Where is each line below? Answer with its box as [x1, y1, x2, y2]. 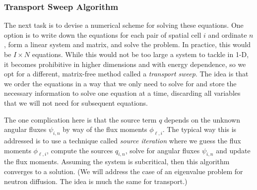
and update [216, 145, 251, 155]
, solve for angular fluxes [125, 145, 200, 155]
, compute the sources [47, 145, 113, 155]
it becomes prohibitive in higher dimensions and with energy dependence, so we [4, 59, 246, 69]
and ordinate [208, 29, 247, 40]
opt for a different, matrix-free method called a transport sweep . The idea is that [4, 68, 249, 79]
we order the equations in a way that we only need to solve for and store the [4, 78, 237, 88]
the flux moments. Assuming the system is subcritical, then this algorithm [4, 156, 230, 167]
